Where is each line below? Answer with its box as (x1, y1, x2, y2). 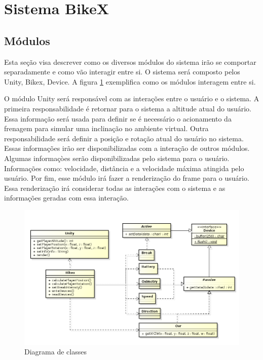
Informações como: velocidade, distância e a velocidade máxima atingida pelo (4, 163, 244, 173)
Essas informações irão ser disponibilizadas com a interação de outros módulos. (4, 143, 250, 153)
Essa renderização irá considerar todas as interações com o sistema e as (4, 182, 226, 193)
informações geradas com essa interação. (4, 192, 129, 203)
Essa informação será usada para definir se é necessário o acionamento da (4, 113, 232, 124)
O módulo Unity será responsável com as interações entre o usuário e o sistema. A (4, 93, 259, 104)
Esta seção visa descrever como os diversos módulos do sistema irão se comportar (4, 56, 256, 67)
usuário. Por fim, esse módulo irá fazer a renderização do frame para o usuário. (4, 173, 249, 183)
